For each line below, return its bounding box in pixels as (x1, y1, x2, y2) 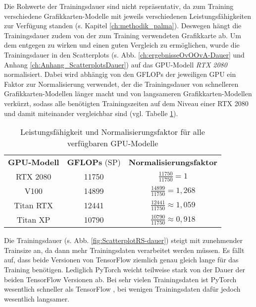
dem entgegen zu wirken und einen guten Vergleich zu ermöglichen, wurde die (4, 40, 240, 50)
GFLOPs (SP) (67, 156, 121, 168)
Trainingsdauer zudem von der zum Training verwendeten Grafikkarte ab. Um (4, 30, 241, 40)
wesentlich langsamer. (4, 293, 70, 304)
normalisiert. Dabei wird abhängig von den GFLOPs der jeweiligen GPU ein (4, 69, 236, 79)
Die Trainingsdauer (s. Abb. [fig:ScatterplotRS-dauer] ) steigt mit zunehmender (4, 235, 243, 246)
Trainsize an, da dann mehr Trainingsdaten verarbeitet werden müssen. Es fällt (4, 245, 245, 255)
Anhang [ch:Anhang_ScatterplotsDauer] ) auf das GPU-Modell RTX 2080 (4, 59, 227, 69)
